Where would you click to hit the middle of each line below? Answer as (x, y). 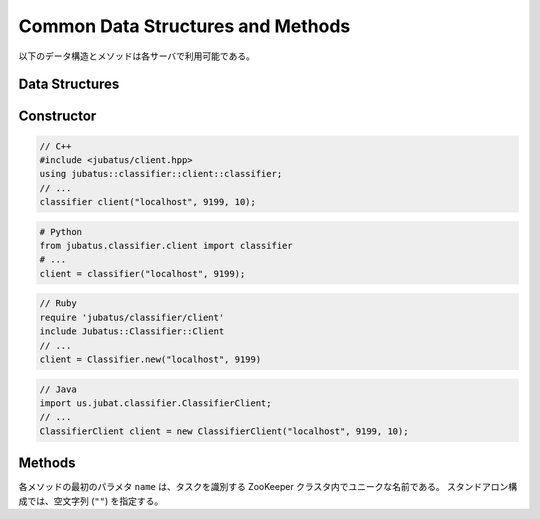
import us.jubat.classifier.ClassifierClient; (155, 403)
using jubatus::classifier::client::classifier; (161, 174)
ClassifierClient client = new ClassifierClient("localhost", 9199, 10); (224, 431)
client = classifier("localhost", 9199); (142, 273)
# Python (61, 231)
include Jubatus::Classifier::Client (132, 331)
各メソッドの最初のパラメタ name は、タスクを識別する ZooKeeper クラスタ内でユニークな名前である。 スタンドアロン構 (268, 487)
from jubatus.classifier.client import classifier (166, 246)
